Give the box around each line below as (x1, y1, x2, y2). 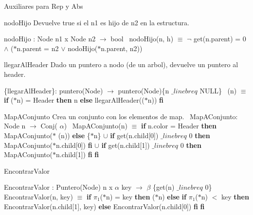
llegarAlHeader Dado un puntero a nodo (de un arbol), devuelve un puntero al (4, 59, 238, 70)
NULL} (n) (199, 85, 237, 95)
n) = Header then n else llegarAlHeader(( (17, 95, 145, 105)
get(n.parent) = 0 (194, 34, 246, 44)
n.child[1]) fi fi (55, 149, 99, 160)
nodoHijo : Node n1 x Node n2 (4, 34, 96, 44)
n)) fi (147, 95, 163, 105)
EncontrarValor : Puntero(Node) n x (4, 182, 113, 192)
